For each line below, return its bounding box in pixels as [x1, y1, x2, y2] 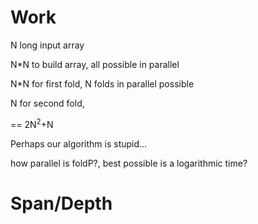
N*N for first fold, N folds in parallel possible [10, 77, 195, 90]
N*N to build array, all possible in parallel [10, 58, 180, 70]
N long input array [10, 39, 85, 51]
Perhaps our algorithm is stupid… [10, 137, 148, 150]
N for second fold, [10, 97, 85, 109]
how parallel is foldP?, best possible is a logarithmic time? [10, 157, 248, 169]
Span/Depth [10, 192, 113, 215]
